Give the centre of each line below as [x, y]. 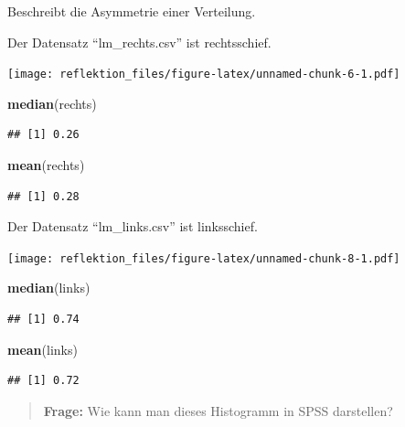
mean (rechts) [46, 165]
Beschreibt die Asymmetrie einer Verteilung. [132, 11]
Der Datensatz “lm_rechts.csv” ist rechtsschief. [139, 42]
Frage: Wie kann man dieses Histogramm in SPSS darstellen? [218, 410]
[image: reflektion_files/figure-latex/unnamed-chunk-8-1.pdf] [204, 258]
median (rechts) [52, 103]
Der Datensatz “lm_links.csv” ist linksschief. [133, 226]
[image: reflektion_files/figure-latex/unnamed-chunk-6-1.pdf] [204, 75]
